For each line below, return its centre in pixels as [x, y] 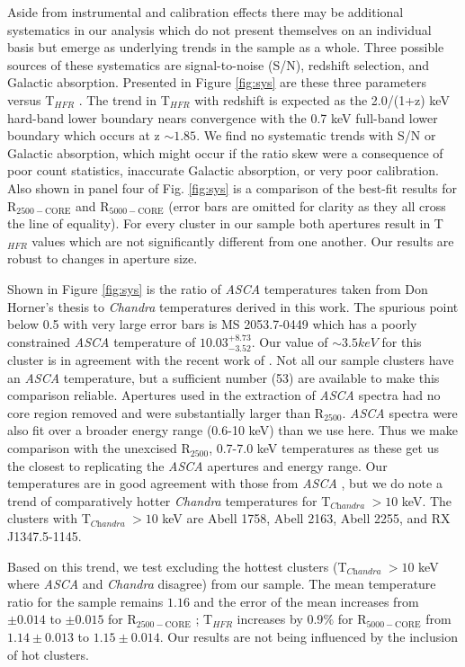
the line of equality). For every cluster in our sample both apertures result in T [225, 223]
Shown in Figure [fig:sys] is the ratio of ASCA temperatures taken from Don [218, 288]
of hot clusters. [48, 654]
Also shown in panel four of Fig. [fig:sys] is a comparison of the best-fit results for [232, 187]
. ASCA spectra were [400, 412]
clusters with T [49, 518]
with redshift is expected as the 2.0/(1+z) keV [322, 99]
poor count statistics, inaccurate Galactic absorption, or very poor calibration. [223, 170]
